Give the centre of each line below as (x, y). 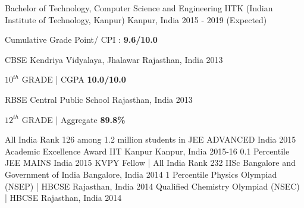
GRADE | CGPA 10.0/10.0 (74, 79)
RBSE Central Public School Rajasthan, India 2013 (99, 99)
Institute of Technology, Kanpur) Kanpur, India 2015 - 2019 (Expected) (136, 19)
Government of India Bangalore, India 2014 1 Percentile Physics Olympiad (141, 174)
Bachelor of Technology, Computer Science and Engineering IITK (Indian (139, 8)
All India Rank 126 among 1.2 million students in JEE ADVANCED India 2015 (151, 139)
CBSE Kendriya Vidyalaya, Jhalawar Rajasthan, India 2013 (114, 59)
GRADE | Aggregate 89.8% (73, 119)
